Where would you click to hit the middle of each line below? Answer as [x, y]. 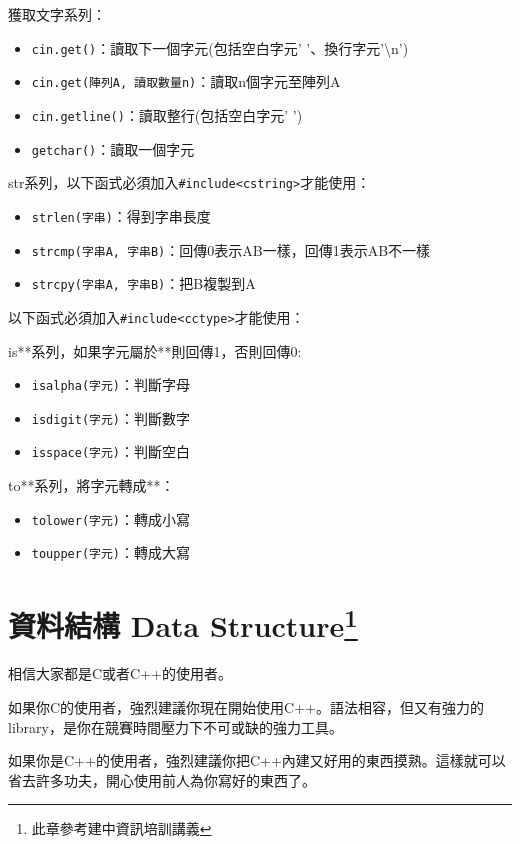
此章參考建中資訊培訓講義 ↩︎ [121, 828]
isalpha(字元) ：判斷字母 [111, 384]
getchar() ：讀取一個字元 [113, 148]
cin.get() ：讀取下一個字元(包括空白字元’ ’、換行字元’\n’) [220, 47]
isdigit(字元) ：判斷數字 [111, 417]
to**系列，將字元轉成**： [91, 485]
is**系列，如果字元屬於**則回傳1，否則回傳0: [155, 350]
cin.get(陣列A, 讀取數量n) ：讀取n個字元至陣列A [186, 81]
